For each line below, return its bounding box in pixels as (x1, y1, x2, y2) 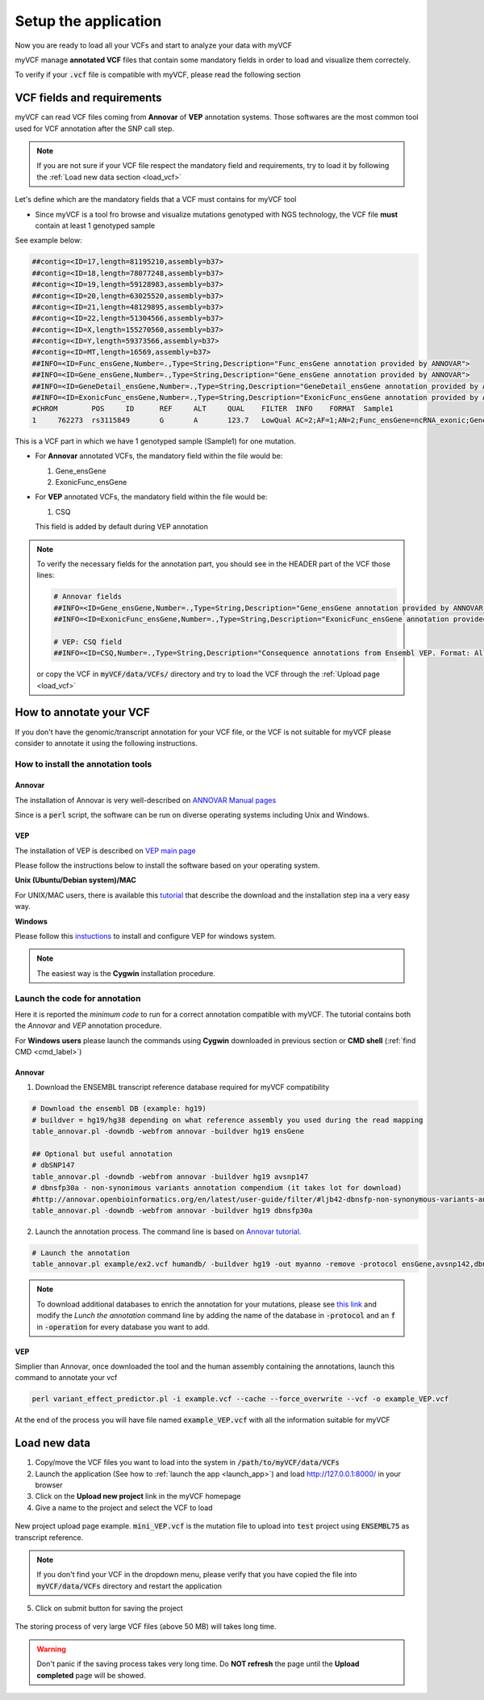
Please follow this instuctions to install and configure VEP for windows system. (15, 932, 277, 940)
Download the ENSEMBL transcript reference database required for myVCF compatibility (35, 1083, 330, 1092)
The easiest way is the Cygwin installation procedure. (36, 968, 215, 978)
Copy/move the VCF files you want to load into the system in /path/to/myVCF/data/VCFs (35, 1458, 340, 1467)
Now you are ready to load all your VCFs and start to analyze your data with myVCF (15, 40, 292, 50)
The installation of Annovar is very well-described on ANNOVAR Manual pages (15, 795, 277, 805)
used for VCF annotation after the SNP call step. (15, 124, 175, 133)
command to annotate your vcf (15, 1373, 118, 1382)
